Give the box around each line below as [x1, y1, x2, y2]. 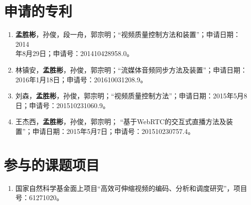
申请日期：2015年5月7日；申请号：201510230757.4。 [32, 126, 195, 136]
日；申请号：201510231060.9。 [15, 100, 110, 110]
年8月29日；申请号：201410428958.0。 [15, 48, 134, 58]
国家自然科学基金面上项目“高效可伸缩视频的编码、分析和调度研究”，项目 [15, 183, 248, 193]
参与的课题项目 [4, 154, 100, 174]
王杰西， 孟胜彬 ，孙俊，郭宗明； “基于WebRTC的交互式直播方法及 [15, 116, 226, 127]
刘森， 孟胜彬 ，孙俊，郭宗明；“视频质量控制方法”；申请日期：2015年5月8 [15, 91, 248, 101]
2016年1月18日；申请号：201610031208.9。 [15, 74, 147, 84]
